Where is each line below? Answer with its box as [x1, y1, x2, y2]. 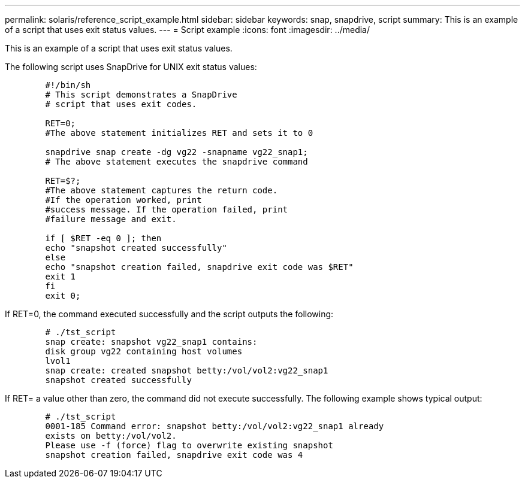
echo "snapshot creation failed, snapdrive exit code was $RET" [45, 262, 354, 272]
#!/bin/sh [45, 80, 91, 90]
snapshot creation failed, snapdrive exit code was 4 [45, 450, 303, 460]
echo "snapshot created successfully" [45, 243, 227, 253]
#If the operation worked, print [45, 195, 202, 205]
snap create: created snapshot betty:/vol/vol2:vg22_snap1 [45, 366, 328, 375]
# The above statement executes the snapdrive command [45, 157, 308, 166]
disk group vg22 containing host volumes [45, 347, 243, 356]
